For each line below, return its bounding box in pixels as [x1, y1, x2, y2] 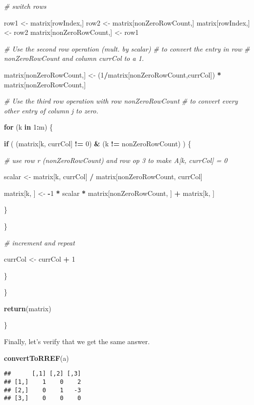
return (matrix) [4, 303, 51, 313]
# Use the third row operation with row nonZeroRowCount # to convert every [4, 96, 238, 106]
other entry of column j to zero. [4, 105, 98, 115]
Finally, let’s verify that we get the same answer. [4, 336, 150, 347]
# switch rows [4, 1, 46, 11]
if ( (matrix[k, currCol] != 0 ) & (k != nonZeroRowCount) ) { [4, 138, 191, 148]
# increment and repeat [4, 237, 75, 247]
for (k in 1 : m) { [4, 122, 53, 132]
